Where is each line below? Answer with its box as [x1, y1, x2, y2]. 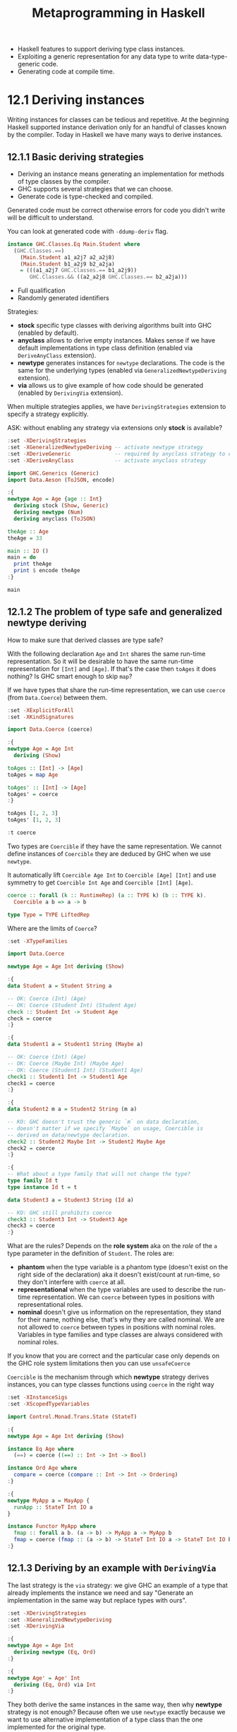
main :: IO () [7, 547, 49, 554]
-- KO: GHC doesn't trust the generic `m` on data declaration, [7, 1118, 200, 1125]
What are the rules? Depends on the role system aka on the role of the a [7, 1242, 217, 1250]
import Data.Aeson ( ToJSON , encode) [7, 476, 115, 483]
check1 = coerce [7, 1079, 55, 1087]
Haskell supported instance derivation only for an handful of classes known [7, 123, 227, 131]
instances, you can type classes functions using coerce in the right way [7, 1380, 214, 1389]
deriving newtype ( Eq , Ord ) [13, 1649, 97, 1656]
